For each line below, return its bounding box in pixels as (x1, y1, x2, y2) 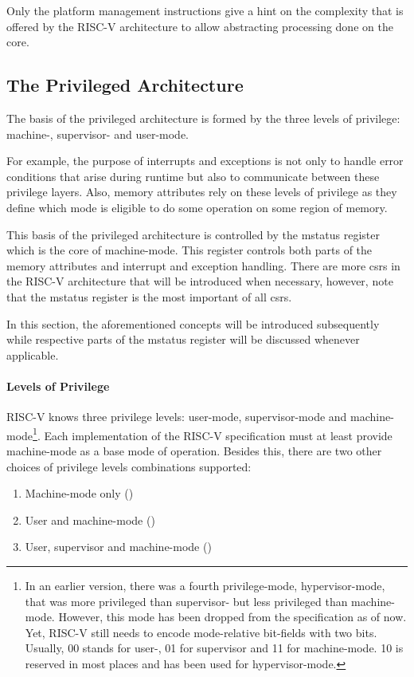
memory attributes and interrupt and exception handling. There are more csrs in (6, 257, 400, 274)
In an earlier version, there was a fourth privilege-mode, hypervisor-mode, (25, 577, 385, 593)
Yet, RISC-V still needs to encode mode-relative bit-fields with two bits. (25, 624, 377, 640)
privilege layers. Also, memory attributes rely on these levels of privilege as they (6, 183, 397, 200)
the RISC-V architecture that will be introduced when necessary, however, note (6, 273, 393, 289)
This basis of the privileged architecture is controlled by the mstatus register (6, 226, 380, 242)
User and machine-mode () (25, 511, 155, 528)
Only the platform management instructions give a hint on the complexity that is (6, 2, 404, 18)
